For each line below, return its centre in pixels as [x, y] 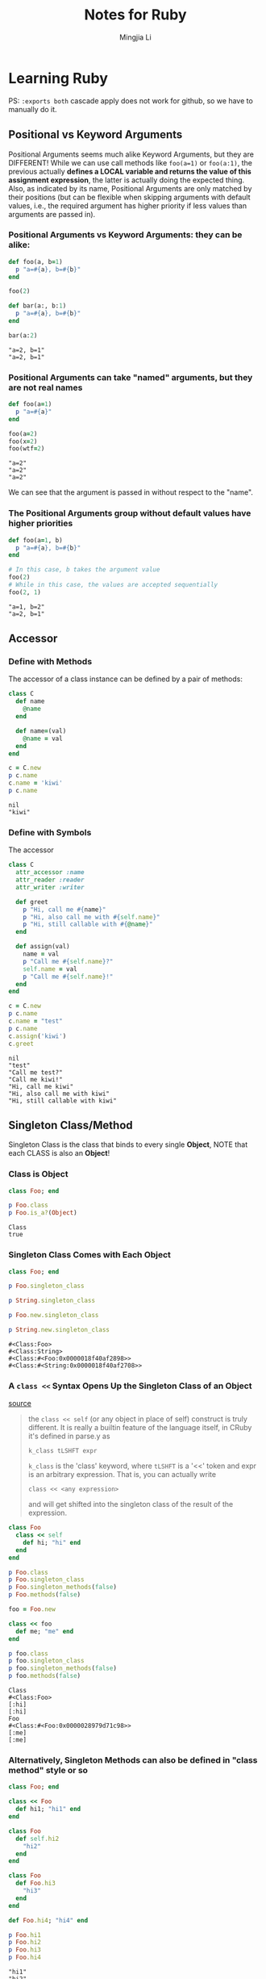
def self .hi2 [37, 1839]
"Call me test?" [35, 1072]
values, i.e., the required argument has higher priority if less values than [128, 205]
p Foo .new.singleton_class [54, 1316]
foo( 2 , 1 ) [25, 592]
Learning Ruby [58, 78]
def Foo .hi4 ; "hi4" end [48, 1920]
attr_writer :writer [50, 887]
